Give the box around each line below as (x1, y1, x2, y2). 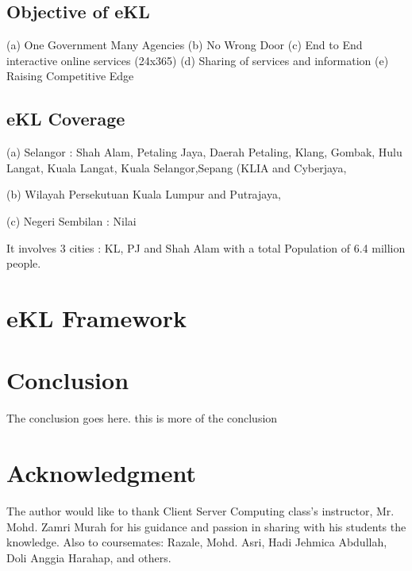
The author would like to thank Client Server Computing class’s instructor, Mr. (6, 502, 395, 519)
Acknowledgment (6, 457, 196, 489)
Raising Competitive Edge (6, 68, 134, 84)
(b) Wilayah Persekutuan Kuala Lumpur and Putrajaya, (6, 186, 281, 203)
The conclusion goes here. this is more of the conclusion (6, 410, 278, 426)
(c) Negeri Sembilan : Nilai (6, 212, 137, 229)
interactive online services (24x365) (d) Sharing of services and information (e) (6, 52, 389, 68)
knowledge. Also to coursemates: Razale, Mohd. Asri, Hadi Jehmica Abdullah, (6, 534, 387, 550)
